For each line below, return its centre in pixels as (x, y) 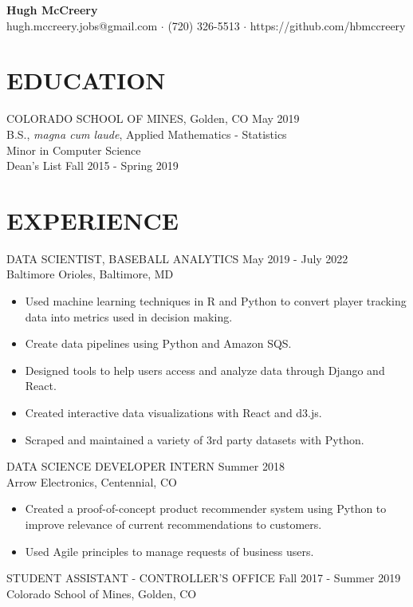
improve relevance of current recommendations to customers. (173, 524)
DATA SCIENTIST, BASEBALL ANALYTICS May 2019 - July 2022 (177, 258)
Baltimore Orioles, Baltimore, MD (90, 274)
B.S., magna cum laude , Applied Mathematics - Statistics (147, 134)
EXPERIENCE (92, 220)
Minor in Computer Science (74, 150)
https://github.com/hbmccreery (328, 25)
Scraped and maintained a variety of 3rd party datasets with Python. (195, 439)
